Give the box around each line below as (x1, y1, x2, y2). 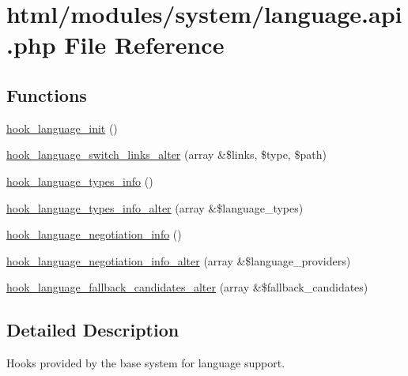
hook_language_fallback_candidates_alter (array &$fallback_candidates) (6, 279, 368, 295)
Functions (6, 82, 87, 107)
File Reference (64, 28, 225, 61)
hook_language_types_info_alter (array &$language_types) (6, 199, 304, 216)
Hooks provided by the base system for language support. (6, 355, 285, 371)
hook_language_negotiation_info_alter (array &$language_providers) (6, 252, 351, 269)
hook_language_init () (6, 119, 118, 136)
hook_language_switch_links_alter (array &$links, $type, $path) (6, 146, 327, 163)
